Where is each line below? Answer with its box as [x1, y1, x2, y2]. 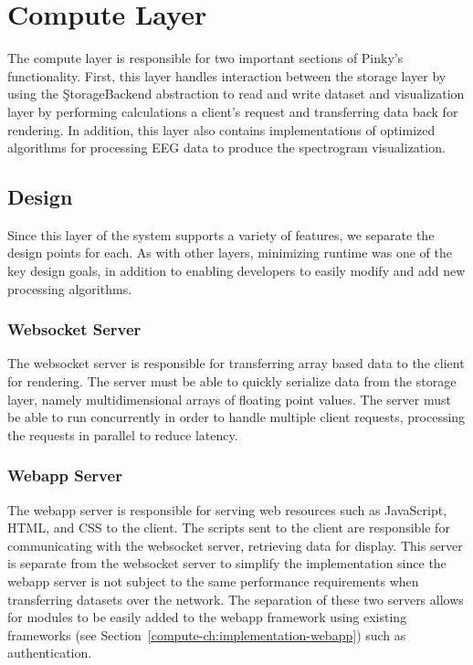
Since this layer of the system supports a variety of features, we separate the [7, 225, 435, 244]
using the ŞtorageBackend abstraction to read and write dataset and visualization [7, 84, 465, 103]
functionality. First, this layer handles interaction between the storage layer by [7, 66, 447, 85]
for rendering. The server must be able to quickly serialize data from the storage [7, 372, 457, 391]
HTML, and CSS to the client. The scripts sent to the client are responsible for [7, 518, 450, 537]
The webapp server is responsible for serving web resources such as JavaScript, [7, 500, 447, 519]
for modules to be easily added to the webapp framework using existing [7, 607, 407, 627]
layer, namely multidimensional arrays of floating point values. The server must [7, 389, 451, 408]
